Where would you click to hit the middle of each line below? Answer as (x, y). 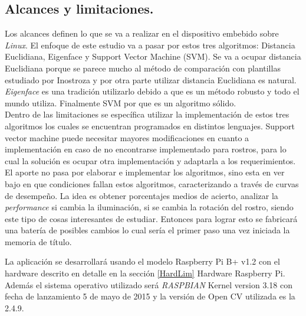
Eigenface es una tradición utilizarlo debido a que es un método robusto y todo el (152, 91)
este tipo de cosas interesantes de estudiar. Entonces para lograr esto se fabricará (151, 218)
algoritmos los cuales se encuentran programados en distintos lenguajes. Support (150, 126)
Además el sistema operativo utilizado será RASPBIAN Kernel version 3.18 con (149, 284)
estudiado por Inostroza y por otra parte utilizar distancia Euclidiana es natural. (151, 79)
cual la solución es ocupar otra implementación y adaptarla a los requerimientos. (150, 160)
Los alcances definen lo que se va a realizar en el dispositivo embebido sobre (142, 33)
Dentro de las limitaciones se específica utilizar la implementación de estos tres (147, 114)
